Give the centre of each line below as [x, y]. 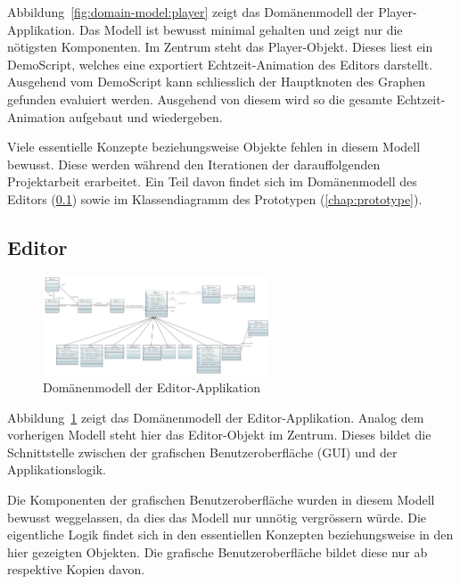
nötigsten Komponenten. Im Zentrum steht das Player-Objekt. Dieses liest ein [220, 47]
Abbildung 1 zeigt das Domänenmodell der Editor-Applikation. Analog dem [216, 417]
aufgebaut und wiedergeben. [146, 116]
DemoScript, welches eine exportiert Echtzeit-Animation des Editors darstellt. [220, 64]
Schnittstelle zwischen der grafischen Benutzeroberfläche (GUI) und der [202, 452]
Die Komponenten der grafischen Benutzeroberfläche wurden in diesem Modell [221, 499]
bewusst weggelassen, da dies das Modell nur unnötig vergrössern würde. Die [217, 517]
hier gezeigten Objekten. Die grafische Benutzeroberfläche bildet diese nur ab [218, 551]
